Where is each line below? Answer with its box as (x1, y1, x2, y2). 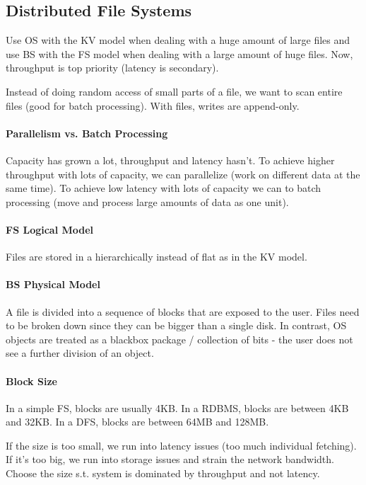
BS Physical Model (6, 277, 100, 292)
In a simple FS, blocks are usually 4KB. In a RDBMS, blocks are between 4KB (6, 400, 349, 415)
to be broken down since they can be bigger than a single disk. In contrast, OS (6, 318, 347, 333)
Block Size (6, 373, 57, 388)
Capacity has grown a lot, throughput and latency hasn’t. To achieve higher (6, 152, 335, 167)
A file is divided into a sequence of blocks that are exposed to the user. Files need (6, 304, 360, 319)
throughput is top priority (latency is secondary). (6, 60, 219, 75)
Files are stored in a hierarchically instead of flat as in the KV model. (6, 249, 307, 264)
